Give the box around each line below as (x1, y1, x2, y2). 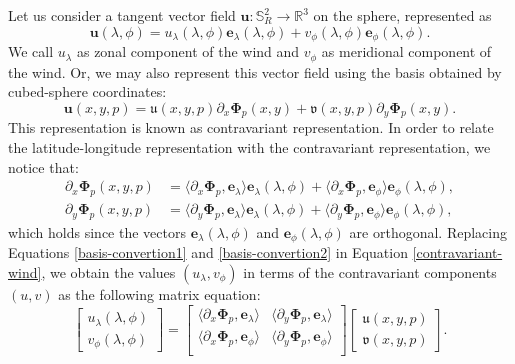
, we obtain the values (41, 261, 176, 282)
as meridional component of (321, 41, 492, 62)
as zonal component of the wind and (76, 41, 300, 62)
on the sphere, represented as (313, 5, 492, 25)
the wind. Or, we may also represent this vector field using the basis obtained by (8, 61, 502, 82)
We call (8, 41, 54, 62)
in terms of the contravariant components (243, 261, 497, 282)
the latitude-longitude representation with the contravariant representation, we (8, 137, 491, 158)
